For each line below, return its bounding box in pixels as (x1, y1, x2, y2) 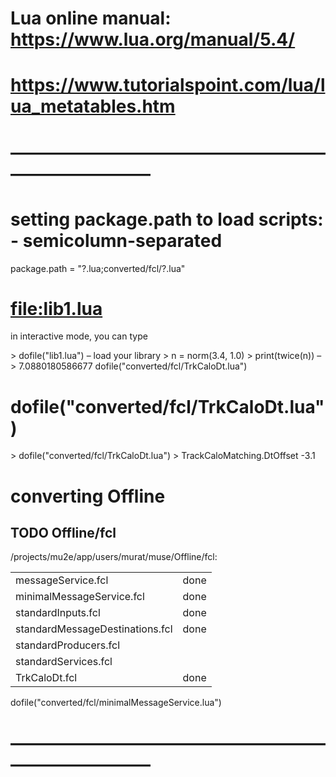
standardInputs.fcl (15, 606, 101, 620)
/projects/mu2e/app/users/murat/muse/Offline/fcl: (10, 551, 218, 563)
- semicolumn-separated (10, 229, 223, 252)
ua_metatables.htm (10, 95, 176, 118)
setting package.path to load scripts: (10, 208, 324, 231)
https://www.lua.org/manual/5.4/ (10, 28, 296, 51)
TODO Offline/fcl (10, 524, 117, 541)
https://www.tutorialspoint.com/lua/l (10, 74, 326, 97)
